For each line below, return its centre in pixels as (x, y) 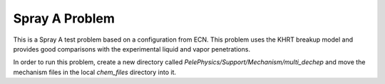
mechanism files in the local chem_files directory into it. (95, 72)
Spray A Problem (64, 18)
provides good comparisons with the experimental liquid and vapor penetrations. (132, 49)
